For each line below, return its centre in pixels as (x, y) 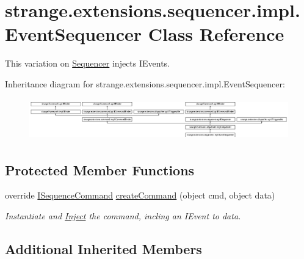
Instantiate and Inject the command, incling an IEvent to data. (123, 215)
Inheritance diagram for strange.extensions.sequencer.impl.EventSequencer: (145, 83)
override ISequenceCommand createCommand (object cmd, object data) (140, 195)
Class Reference (216, 34)
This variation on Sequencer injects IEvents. (88, 63)
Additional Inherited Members (103, 248)
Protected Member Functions (100, 170)
